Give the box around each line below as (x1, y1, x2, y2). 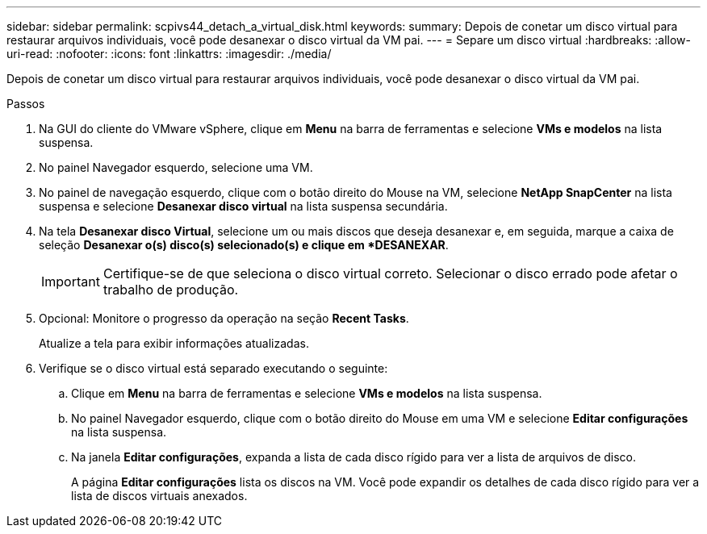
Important (41, 273, 100, 290)
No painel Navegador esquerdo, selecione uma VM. (39, 161, 313, 174)
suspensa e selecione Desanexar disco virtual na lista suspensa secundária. (39, 199, 448, 213)
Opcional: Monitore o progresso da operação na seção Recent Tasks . (39, 311, 409, 325)
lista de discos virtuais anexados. (71, 489, 248, 503)
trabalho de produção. (102, 282, 239, 298)
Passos (6, 97, 45, 111)
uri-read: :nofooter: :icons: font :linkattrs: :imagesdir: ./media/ (6, 47, 332, 60)
